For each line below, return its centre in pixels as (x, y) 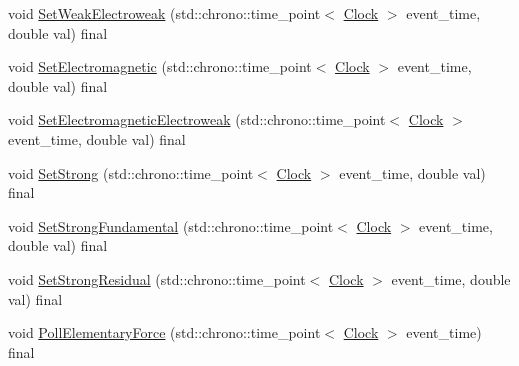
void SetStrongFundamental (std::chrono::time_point (171, 225)
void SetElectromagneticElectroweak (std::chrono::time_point (197, 119)
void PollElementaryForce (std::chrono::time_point (164, 332)
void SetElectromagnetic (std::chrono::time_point (160, 66)
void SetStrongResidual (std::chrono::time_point (157, 278)
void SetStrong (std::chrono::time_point (131, 172)
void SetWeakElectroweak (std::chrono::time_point (164, 13)
